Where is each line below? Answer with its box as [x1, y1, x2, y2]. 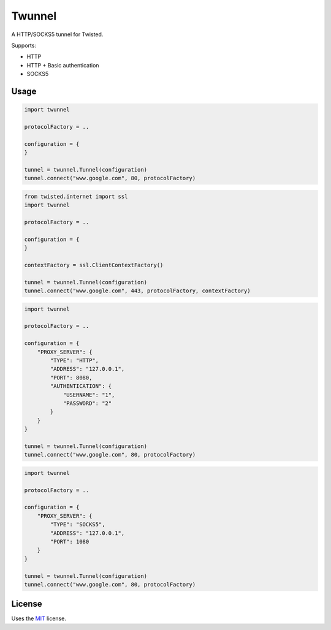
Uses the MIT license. [11, 615, 67, 622]
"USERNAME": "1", [63, 391, 115, 398]
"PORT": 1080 [50, 538, 89, 545]
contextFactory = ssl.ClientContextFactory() [24, 261, 164, 268]
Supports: [11, 42, 37, 49]
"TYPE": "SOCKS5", [50, 521, 105, 528]
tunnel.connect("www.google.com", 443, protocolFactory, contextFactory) [24, 287, 251, 294]
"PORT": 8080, [50, 374, 93, 381]
